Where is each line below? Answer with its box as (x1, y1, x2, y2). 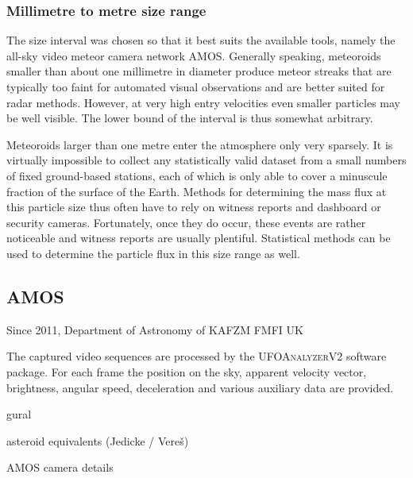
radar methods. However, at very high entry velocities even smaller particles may (6, 94, 400, 110)
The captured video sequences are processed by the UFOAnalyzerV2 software (6, 348, 387, 364)
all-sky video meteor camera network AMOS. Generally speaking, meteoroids (6, 47, 381, 64)
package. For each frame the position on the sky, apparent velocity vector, (6, 363, 367, 380)
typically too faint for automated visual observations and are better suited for (6, 79, 385, 94)
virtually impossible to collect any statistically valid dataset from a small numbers (6, 152, 407, 168)
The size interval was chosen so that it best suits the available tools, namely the (6, 32, 396, 48)
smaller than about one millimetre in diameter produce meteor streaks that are (6, 63, 392, 79)
